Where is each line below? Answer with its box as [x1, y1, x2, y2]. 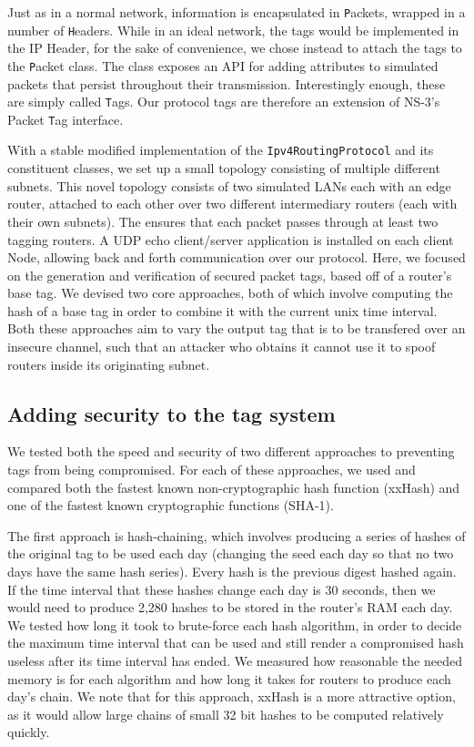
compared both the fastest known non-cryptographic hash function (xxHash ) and [7, 477, 460, 496]
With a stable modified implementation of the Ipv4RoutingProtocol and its [7, 140, 434, 159]
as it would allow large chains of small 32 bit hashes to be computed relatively [7, 704, 444, 723]
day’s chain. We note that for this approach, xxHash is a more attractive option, [7, 687, 456, 706]
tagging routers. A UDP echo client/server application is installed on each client [7, 230, 454, 249]
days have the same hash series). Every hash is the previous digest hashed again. [7, 562, 457, 581]
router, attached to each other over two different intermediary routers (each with [7, 194, 458, 213]
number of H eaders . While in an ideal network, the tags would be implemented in [7, 20, 459, 39]
